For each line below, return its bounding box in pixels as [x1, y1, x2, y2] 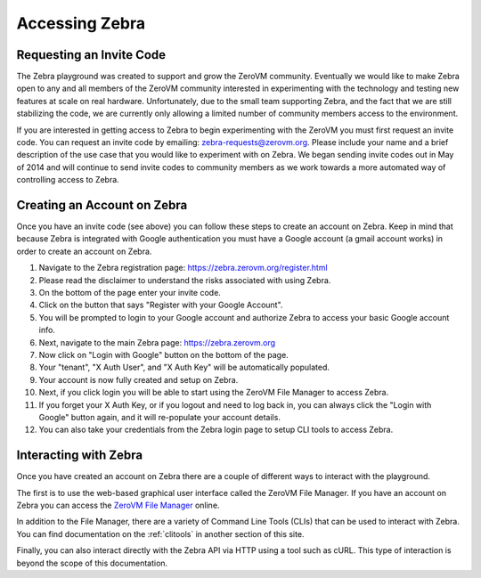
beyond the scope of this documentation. [16, 558, 168, 568]
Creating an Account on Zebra [16, 198, 188, 213]
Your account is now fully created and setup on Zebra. [38, 374, 239, 385]
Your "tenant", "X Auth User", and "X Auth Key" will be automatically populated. [38, 362, 330, 373]
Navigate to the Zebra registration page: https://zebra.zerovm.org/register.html [38, 263, 329, 273]
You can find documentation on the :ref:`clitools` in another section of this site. [16, 528, 305, 539]
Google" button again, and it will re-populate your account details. [38, 411, 281, 422]
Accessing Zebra [16, 13, 146, 33]
